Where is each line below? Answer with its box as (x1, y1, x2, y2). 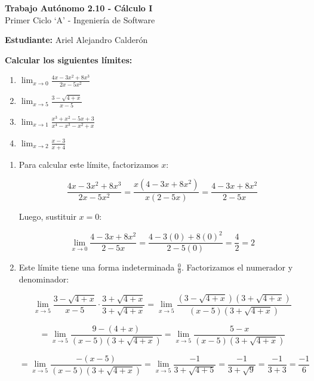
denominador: (19, 273, 69, 285)
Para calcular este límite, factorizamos (19, 158, 159, 170)
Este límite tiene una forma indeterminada (19, 261, 175, 274)
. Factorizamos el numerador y (181, 261, 293, 274)
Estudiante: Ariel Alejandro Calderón (5, 33, 148, 46)
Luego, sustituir (19, 210, 76, 223)
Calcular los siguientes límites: (5, 53, 133, 66)
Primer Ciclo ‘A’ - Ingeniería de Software (5, 13, 155, 26)
